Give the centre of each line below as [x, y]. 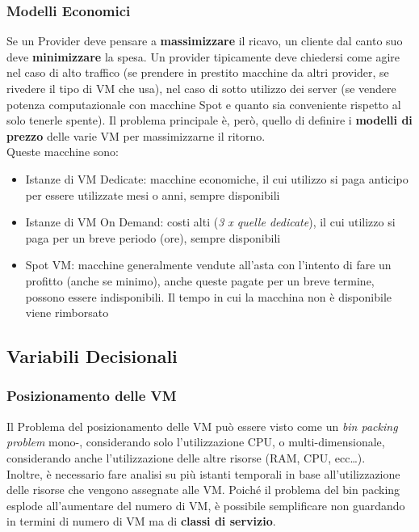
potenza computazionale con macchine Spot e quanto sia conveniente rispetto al [204, 104]
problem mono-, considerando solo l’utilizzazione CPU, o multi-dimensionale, [196, 442]
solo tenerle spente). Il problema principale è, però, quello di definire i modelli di [209, 120]
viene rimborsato [67, 312]
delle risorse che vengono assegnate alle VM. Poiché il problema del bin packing [203, 490]
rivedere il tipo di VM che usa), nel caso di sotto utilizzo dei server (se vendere [201, 88]
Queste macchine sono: [63, 152]
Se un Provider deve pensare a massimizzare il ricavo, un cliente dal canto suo [205, 41]
